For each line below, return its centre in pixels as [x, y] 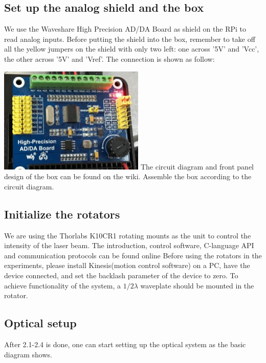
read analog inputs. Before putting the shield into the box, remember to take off [130, 39]
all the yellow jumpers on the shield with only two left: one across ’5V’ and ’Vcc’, [132, 49]
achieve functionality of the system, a [63, 285]
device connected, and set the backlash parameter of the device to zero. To [121, 275]
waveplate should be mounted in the [197, 285]
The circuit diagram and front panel [197, 166]
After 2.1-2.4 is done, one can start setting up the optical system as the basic [125, 344]
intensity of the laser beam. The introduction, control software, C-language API [129, 245]
